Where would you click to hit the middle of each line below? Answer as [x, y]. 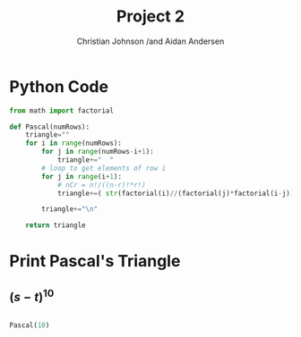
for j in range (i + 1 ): [82, 176]
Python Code [59, 86]
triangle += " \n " [70, 209]
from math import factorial [62, 110]
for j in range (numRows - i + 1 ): [98, 152]
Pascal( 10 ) [30, 325]
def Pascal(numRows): [50, 127]
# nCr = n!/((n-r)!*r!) [101, 185]
